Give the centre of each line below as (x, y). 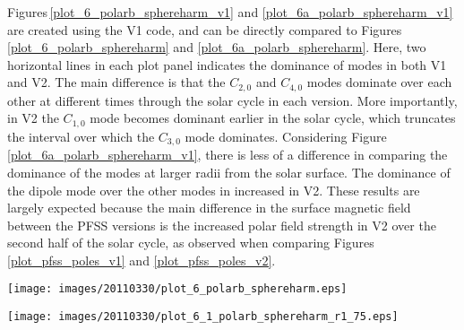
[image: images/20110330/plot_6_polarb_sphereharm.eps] (177, 289)
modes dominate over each (379, 82)
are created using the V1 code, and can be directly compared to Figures (205, 29)
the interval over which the (81, 136)
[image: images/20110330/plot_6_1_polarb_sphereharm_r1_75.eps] (203, 317)
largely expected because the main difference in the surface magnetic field (209, 208)
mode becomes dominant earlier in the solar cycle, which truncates (273, 118)
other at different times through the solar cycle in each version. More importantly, (232, 100)
